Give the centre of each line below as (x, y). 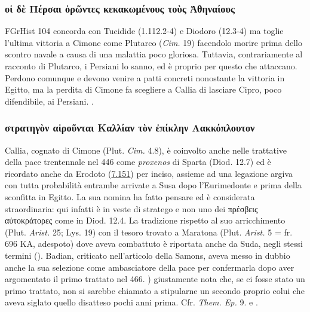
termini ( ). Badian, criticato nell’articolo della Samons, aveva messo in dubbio (148, 255)
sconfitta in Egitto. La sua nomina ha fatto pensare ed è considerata (130, 196)
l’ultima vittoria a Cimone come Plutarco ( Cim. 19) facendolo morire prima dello (154, 42)
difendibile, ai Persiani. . (49, 101)
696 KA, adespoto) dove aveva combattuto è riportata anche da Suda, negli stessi (154, 244)
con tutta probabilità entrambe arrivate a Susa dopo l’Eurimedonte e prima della (153, 185)
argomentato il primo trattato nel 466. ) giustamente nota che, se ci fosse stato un (155, 279)
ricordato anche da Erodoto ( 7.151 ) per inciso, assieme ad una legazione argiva (149, 173)
